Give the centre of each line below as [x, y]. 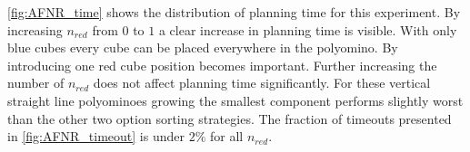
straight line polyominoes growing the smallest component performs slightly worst [235, 100]
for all [226, 136]
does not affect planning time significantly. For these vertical [262, 83]
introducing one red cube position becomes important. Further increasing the [222, 65]
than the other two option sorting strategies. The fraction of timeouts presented [230, 118]
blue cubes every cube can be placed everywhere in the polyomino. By [203, 47]
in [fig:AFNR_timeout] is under [96, 136]
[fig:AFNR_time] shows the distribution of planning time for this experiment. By [234, 12]
